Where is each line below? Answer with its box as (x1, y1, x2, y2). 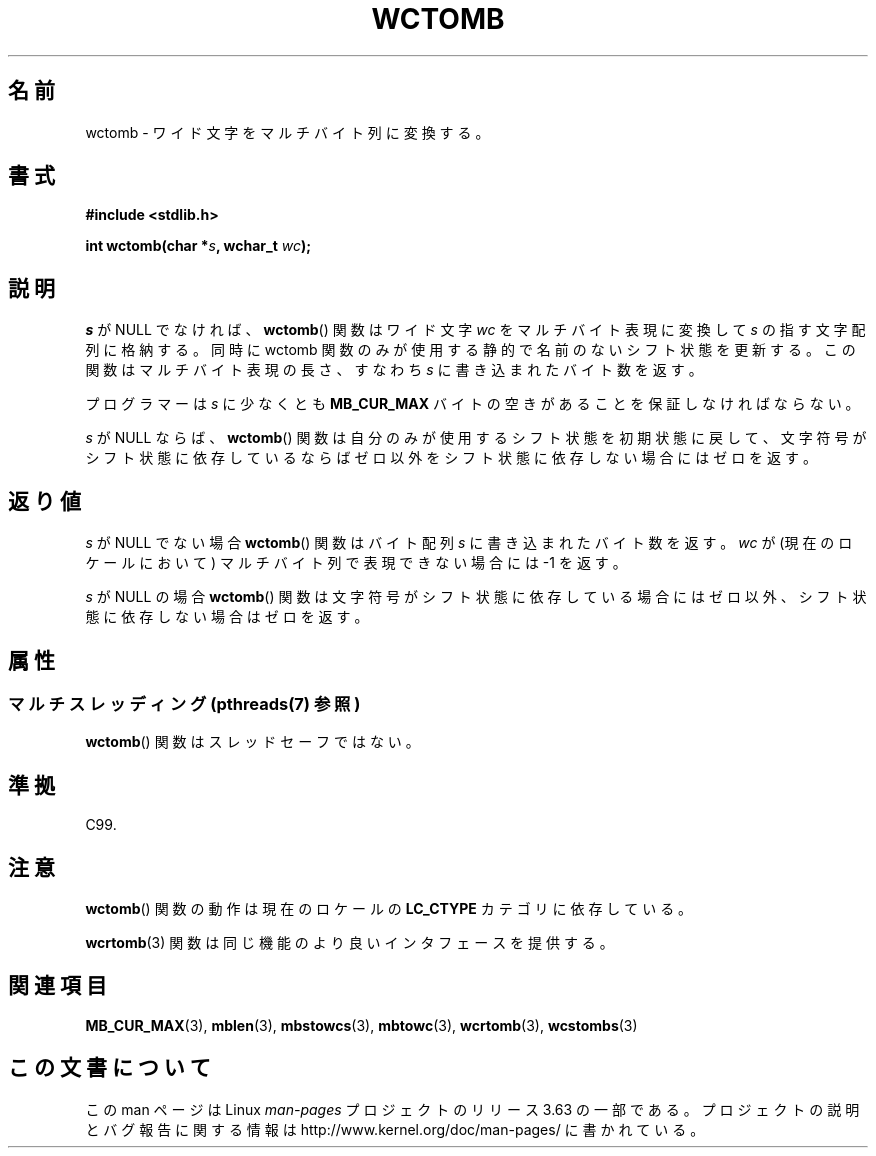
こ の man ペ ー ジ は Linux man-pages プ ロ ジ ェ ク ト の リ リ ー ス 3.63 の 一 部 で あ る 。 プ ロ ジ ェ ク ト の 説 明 (85, 1100, 860, 1118)
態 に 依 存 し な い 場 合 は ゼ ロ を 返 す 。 (85, 608, 369, 626)
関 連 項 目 (8, 973, 107, 999)
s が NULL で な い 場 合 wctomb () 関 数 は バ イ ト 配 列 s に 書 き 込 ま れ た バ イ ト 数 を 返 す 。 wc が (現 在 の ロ (85, 534, 853, 552)
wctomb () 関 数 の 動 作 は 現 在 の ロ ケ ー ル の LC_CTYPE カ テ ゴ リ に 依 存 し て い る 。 (85, 900, 693, 918)
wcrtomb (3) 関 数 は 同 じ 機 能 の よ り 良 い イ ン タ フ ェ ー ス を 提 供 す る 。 (85, 934, 614, 952)
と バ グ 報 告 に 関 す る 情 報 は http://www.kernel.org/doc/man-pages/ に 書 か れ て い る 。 (85, 1120, 705, 1138)
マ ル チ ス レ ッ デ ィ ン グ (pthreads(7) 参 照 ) (8, 693, 361, 714)
